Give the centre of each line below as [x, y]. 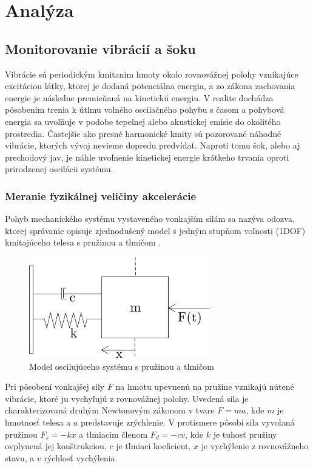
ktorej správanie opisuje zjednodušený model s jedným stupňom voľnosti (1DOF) [155, 230]
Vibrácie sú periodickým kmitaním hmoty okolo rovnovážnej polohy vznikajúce [152, 74]
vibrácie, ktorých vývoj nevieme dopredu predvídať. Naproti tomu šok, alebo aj [153, 145]
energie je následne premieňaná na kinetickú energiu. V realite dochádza [139, 97]
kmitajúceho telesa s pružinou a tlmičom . [83, 242]
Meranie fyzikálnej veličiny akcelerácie [101, 196]
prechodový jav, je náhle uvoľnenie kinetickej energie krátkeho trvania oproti [147, 157]
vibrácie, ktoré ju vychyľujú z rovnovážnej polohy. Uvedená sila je [127, 398]
